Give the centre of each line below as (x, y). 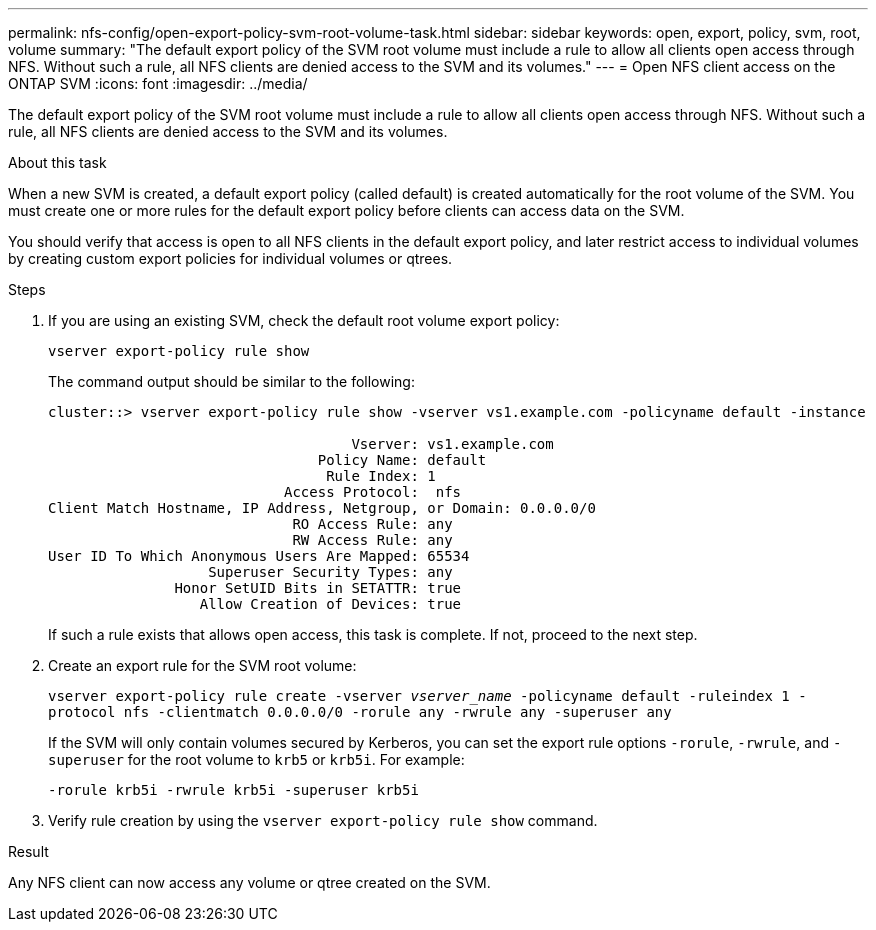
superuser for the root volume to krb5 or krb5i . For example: (256, 759)
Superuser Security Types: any (330, 572)
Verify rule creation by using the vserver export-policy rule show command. (323, 820)
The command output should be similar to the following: (231, 381)
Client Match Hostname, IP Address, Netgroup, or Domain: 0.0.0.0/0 (322, 508)
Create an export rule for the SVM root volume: (202, 665)
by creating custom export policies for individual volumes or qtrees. (230, 258)
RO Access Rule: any (372, 524)
